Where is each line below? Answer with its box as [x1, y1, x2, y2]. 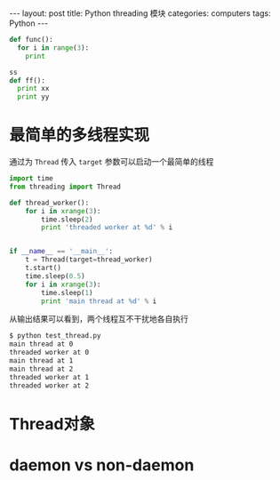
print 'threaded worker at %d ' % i [41, 223, 173, 232]
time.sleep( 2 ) [41, 215, 93, 224]
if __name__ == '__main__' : [9, 247, 114, 256]
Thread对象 [9, 413, 95, 434]
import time [9, 174, 53, 183]
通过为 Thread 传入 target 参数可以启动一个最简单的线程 [9, 156, 214, 167]
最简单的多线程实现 [9, 125, 150, 146]
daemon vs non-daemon [9, 455, 195, 475]
